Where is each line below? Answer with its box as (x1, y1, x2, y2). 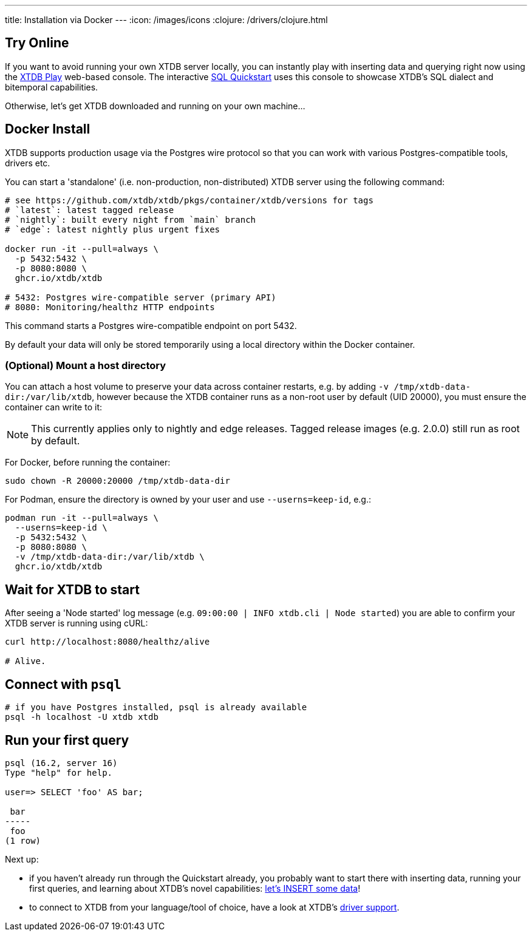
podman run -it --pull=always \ (5, 513, 159, 523)
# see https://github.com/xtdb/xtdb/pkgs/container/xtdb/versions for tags (5, 195, 373, 205)
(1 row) (5, 835, 41, 846)
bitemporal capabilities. (5, 81, 98, 92)
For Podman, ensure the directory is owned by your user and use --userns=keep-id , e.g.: (5, 494, 371, 505)
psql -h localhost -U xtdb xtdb (5, 712, 159, 722)
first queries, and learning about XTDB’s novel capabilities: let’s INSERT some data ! (29, 883, 361, 894)
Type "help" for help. (5, 767, 113, 778)
